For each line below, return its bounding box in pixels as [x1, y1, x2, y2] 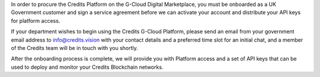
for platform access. [11, 17, 60, 24]
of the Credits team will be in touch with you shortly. [11, 44, 139, 51]
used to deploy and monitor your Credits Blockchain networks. [11, 63, 164, 71]
